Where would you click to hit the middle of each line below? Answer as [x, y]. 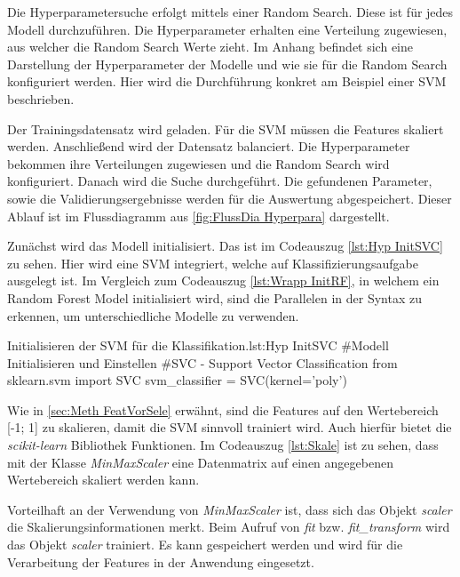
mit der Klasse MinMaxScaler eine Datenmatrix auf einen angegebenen [200, 462]
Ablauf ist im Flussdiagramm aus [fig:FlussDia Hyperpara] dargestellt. [198, 216]
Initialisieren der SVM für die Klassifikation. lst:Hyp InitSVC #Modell [198, 345]
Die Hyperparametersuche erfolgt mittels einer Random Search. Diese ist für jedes [230, 12]
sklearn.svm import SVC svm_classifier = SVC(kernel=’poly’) [177, 380]
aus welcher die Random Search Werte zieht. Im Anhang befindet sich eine [210, 47]
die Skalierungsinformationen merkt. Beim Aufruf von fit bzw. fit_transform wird [229, 527]
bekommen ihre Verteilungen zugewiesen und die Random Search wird [198, 163]
